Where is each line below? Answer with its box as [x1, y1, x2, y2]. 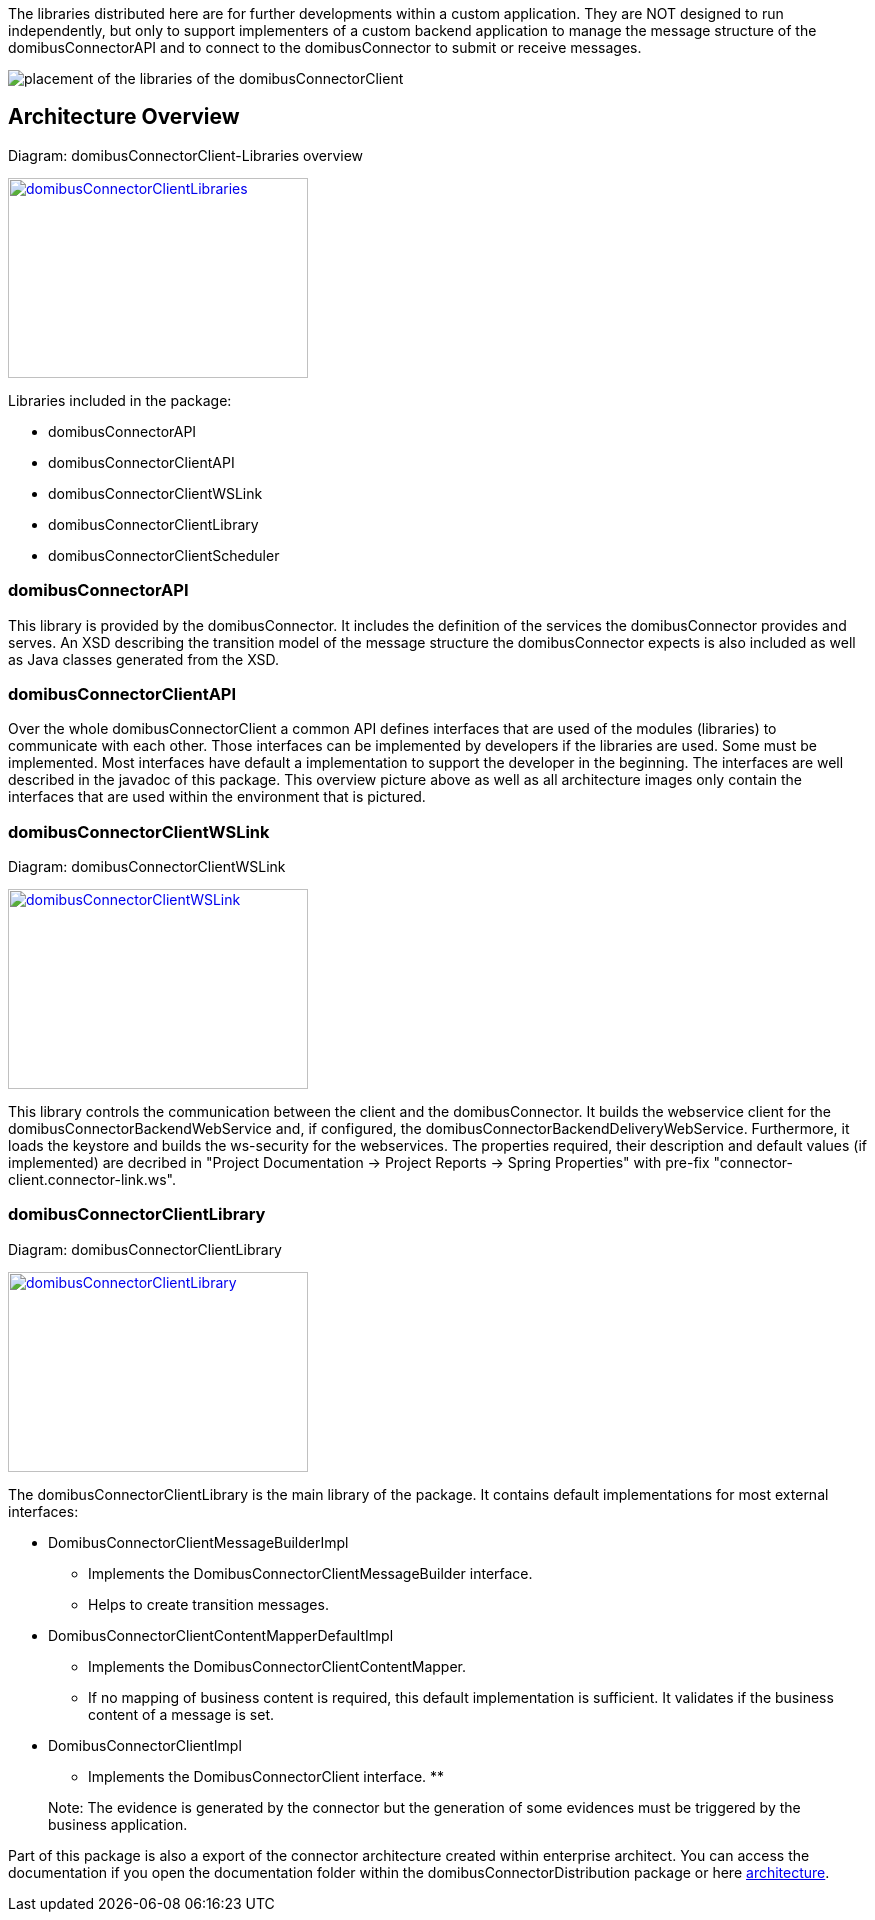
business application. [48, 1815, 188, 1833]
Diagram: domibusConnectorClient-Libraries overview [8, 146, 364, 164]
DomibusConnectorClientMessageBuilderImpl [48, 1533, 349, 1551]
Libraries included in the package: [8, 391, 232, 409]
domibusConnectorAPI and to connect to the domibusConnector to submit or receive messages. [8, 39, 642, 56]
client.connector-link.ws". [8, 1171, 176, 1189]
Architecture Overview [8, 104, 240, 130]
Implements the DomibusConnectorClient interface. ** [88, 1767, 445, 1785]
